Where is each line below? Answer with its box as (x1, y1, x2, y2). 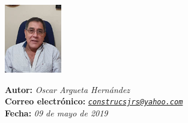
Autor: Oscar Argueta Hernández (5, 83, 130, 95)
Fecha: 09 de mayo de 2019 (5, 106, 108, 119)
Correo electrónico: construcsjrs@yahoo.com (5, 95, 183, 107)
